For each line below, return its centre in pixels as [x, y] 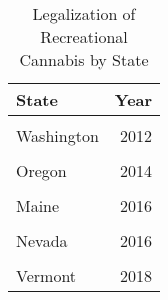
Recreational [84, 36]
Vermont [46, 275]
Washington [57, 135]
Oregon [41, 170]
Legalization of [84, 13]
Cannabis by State [84, 59]
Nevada [42, 240]
